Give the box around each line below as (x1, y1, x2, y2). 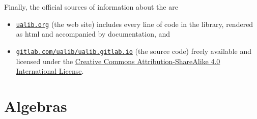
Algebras (4, 95, 67, 116)
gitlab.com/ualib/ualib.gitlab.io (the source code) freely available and (16, 45, 251, 56)
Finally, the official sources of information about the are (4, 2, 178, 12)
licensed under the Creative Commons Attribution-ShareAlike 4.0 (16, 55, 220, 66)
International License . (16, 66, 84, 76)
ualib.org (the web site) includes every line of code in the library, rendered (16, 18, 253, 29)
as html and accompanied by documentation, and (16, 28, 170, 39)
